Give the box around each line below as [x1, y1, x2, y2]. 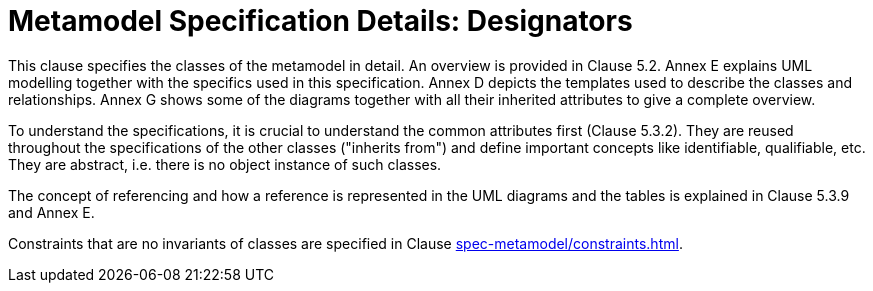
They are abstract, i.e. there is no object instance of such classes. [8, 155, 442, 173]
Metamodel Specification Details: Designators [8, 4, 633, 38]
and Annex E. [8, 203, 95, 221]
